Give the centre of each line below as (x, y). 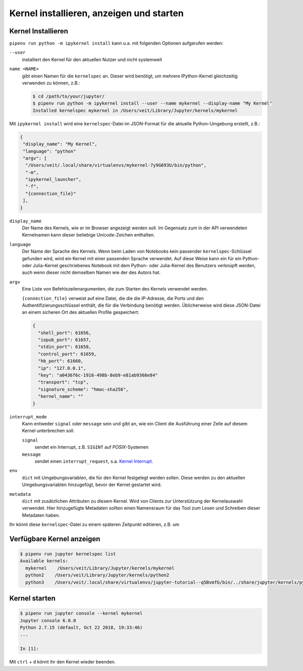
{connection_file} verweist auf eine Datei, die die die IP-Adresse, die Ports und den (113, 298)
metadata (20, 494)
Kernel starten (32, 598)
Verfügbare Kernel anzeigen (55, 539)
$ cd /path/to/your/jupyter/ (69, 96)
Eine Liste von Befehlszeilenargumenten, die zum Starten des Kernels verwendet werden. (115, 289)
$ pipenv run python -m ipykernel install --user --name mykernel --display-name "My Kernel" (153, 103)
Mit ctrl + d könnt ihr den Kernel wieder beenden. (62, 662)
